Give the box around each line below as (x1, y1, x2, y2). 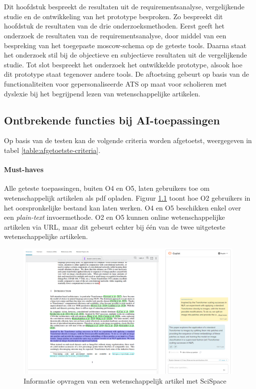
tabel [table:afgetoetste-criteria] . (4, 145, 100, 155)
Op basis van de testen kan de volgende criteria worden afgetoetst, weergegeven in (4, 135, 252, 146)
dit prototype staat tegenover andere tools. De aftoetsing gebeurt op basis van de (4, 69, 249, 79)
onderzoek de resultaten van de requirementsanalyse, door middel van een (4, 30, 226, 40)
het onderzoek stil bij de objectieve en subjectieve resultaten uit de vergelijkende (4, 50, 247, 60)
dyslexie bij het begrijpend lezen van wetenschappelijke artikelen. (4, 88, 200, 98)
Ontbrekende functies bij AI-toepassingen (4, 112, 220, 127)
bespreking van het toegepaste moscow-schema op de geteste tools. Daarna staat (4, 40, 247, 50)
